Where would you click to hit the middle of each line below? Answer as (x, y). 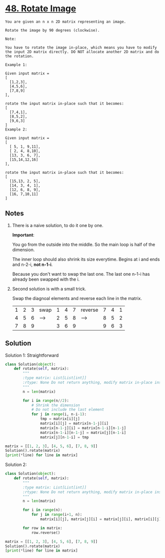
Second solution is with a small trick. (49, 289)
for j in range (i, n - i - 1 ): (59, 414)
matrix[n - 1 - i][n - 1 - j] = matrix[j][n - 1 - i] (83, 432)
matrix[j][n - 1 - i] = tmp (65, 437)
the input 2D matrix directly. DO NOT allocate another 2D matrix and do (82, 52)
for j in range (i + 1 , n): (57, 515)
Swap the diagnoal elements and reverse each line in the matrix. (77, 298)
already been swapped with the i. (46, 279)
